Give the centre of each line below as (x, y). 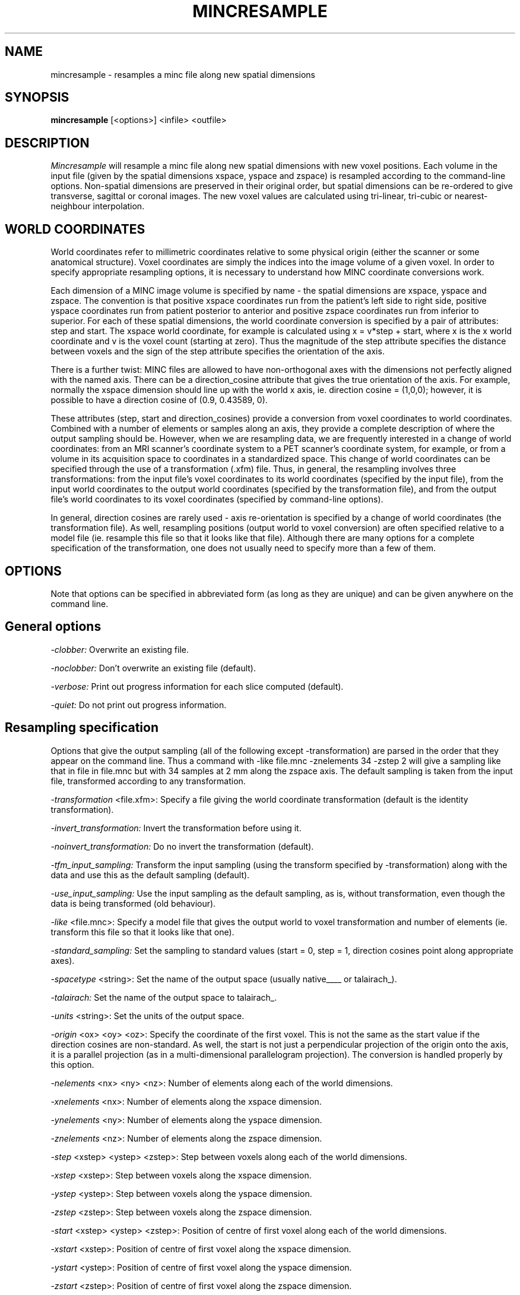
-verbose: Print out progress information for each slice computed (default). (197, 686)
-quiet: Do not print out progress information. (139, 705)
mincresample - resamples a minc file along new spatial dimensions (183, 74)
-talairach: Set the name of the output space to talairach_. (164, 997)
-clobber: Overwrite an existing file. (120, 649)
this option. (72, 1064)
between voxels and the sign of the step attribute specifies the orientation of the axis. (218, 351)
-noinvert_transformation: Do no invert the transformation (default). (182, 846)
